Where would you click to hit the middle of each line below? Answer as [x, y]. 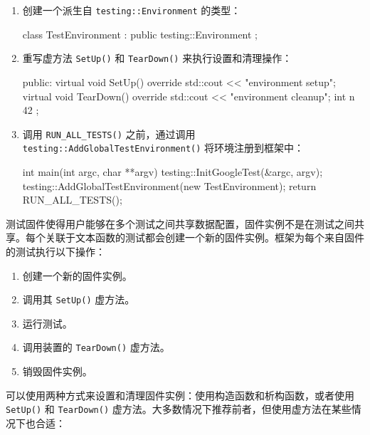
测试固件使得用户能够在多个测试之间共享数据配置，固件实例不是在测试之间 [180, 223]
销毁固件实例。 [57, 371]
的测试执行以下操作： [55, 251]
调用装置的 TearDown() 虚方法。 [96, 347]
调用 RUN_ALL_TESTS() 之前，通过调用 [109, 133]
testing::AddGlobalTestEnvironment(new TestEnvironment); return [169, 185]
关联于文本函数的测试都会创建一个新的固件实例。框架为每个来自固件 [205, 237]
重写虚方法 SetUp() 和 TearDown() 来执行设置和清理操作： [157, 58]
